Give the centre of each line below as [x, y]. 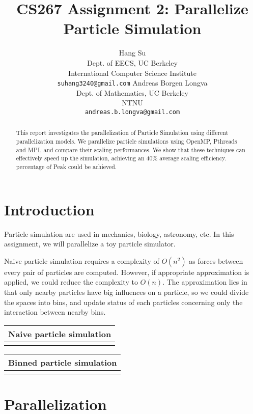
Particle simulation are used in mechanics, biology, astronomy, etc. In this [119, 233]
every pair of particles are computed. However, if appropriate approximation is [127, 272]
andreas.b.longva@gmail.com [132, 112]
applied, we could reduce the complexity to [71, 282]
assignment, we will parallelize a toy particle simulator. [90, 244]
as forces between [216, 260]
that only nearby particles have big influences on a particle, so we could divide [126, 292]
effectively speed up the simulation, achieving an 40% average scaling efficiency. [121, 158]
